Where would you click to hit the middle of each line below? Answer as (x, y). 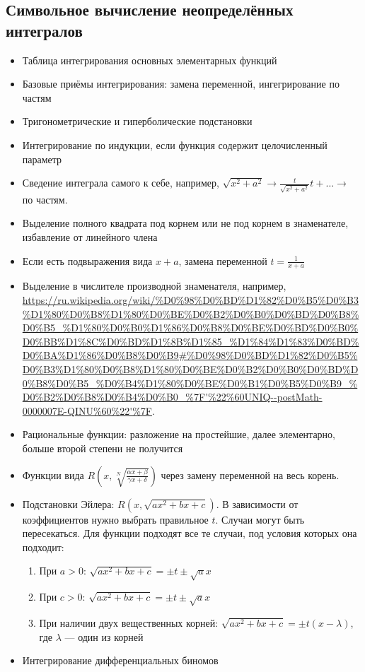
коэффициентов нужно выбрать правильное (115, 519)
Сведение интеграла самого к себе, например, (121, 183)
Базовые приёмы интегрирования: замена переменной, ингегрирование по (181, 84)
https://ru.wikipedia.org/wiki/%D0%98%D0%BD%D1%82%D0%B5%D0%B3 (190, 300)
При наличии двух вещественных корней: (129, 622)
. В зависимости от (257, 503)
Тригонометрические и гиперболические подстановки (137, 121)
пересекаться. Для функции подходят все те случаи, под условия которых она (190, 533)
